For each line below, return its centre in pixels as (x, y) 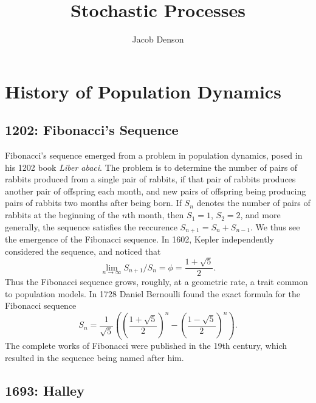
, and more (260, 215)
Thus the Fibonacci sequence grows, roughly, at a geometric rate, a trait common (156, 282)
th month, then (156, 215)
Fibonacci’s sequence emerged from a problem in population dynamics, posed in (154, 155)
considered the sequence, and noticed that (83, 251)
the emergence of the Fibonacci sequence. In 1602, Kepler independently (139, 239)
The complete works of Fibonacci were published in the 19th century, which (146, 345)
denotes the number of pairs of (253, 203)
